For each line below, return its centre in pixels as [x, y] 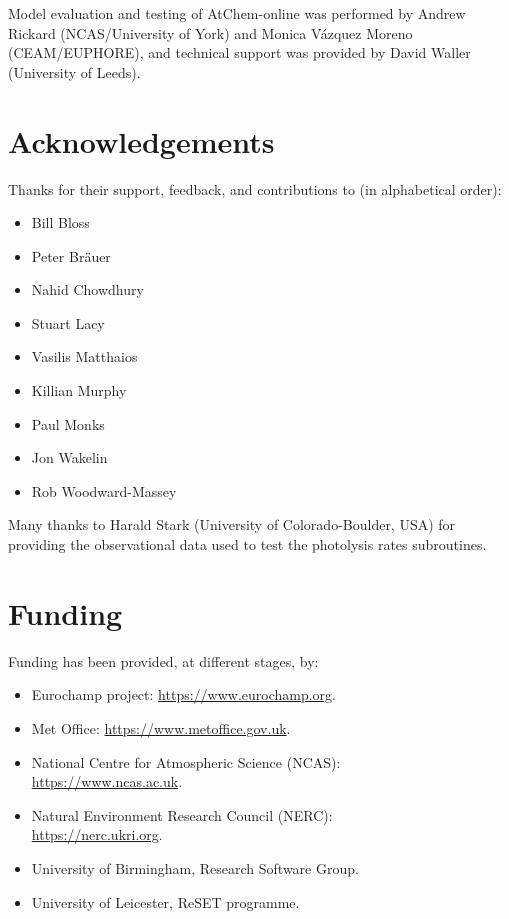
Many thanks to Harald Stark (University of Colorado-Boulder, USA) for [232, 524]
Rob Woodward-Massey [104, 490]
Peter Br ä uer [71, 255]
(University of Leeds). [74, 71]
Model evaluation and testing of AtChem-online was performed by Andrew [237, 13]
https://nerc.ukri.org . [97, 834]
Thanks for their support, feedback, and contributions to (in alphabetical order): [255, 188]
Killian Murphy [79, 390]
